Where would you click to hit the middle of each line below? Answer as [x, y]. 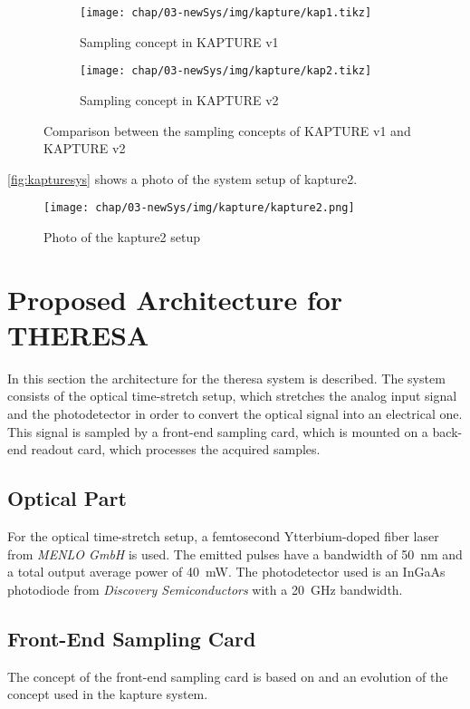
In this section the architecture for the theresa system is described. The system [226, 378]
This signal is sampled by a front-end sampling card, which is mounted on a [218, 431]
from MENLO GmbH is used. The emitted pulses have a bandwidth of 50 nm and [235, 554]
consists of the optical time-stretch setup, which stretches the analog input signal [232, 396]
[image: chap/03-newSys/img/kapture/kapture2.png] [199, 208]
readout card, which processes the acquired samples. [176, 449]
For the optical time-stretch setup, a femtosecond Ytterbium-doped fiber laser [223, 536]
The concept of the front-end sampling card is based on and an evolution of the [228, 676]
